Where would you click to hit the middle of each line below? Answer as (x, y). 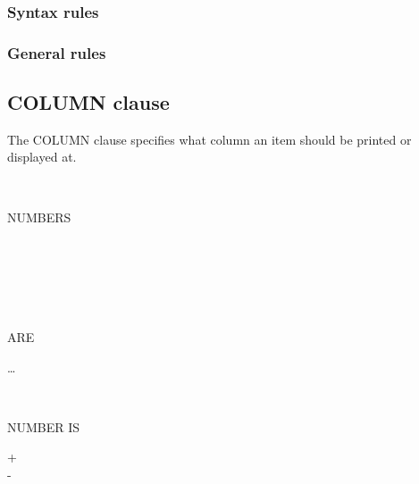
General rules (57, 52)
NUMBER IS (44, 426)
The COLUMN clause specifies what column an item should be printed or (209, 139)
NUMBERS (39, 217)
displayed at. (42, 157)
